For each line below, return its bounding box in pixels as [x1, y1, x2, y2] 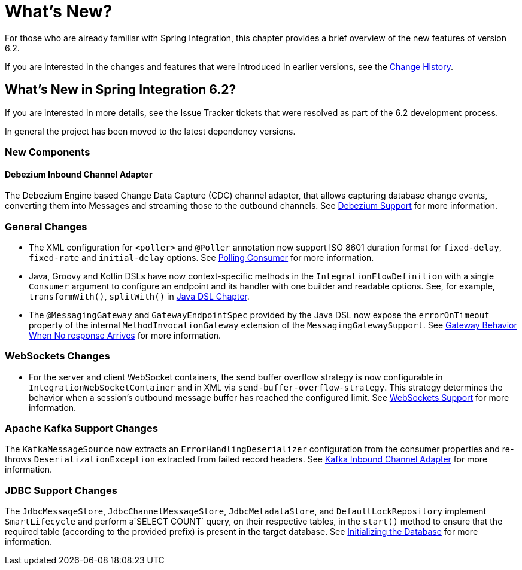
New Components [5, 145, 90, 158]
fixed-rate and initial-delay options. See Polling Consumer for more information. [29, 252, 374, 263]
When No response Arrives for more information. [29, 330, 221, 340]
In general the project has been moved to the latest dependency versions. [5, 126, 296, 136]
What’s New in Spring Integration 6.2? [5, 82, 236, 97]
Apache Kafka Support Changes [5, 422, 158, 435]
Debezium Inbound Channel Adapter [5, 169, 153, 179]
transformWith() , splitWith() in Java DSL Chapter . [29, 291, 250, 301]
